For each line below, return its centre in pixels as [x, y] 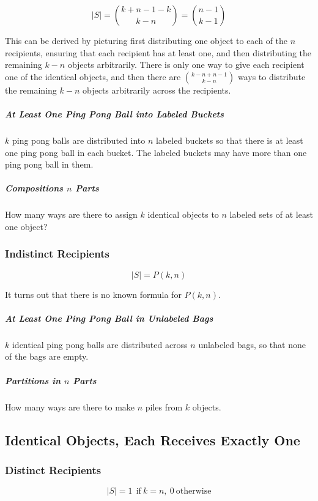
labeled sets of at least [271, 214]
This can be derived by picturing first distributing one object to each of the [146, 40]
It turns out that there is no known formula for [93, 294]
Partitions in [33, 380]
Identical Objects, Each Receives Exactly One [153, 440]
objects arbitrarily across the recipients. [157, 90]
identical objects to [183, 214]
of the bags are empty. [47, 356]
